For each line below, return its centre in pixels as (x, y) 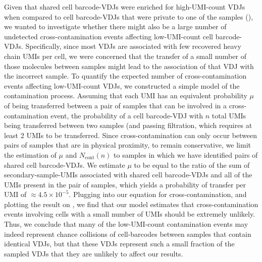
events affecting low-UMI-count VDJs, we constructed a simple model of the (122, 85)
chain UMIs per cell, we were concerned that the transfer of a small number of (125, 56)
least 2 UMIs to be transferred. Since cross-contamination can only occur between (131, 135)
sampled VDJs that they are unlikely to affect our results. (94, 253)
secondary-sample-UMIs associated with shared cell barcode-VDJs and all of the (128, 175)
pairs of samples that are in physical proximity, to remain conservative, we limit (128, 145)
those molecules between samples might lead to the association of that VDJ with (129, 66)
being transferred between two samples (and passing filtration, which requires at (128, 125)
